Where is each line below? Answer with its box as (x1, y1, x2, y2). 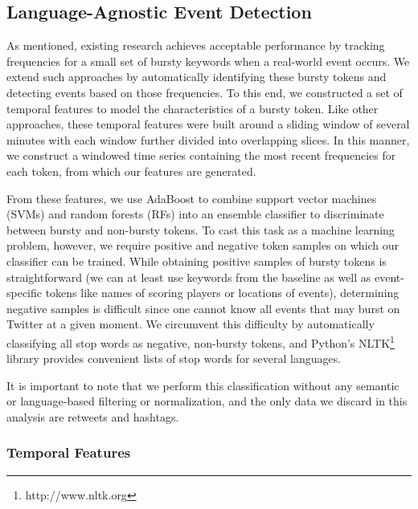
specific (6, 284, 43, 301)
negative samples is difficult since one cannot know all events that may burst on (6, 299, 400, 316)
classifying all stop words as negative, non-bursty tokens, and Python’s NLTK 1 (6, 332, 395, 351)
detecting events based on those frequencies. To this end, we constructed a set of (6, 83, 403, 100)
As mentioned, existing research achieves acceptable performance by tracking (6, 37, 385, 54)
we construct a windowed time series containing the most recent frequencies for (6, 147, 396, 164)
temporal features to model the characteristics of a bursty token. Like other (6, 100, 379, 116)
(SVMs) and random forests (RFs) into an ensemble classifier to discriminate (6, 206, 384, 222)
